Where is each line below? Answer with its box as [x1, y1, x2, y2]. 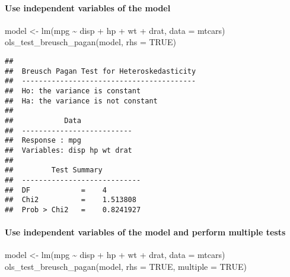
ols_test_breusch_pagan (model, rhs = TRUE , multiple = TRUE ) [5, 260, 247, 272]
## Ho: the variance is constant [5, 86, 141, 95]
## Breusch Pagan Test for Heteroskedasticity [5, 67, 196, 75]
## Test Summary [5, 166, 103, 175]
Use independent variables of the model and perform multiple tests [5, 226, 286, 238]
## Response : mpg [5, 136, 81, 145]
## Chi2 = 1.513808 [5, 196, 136, 204]
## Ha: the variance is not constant [5, 96, 158, 105]
